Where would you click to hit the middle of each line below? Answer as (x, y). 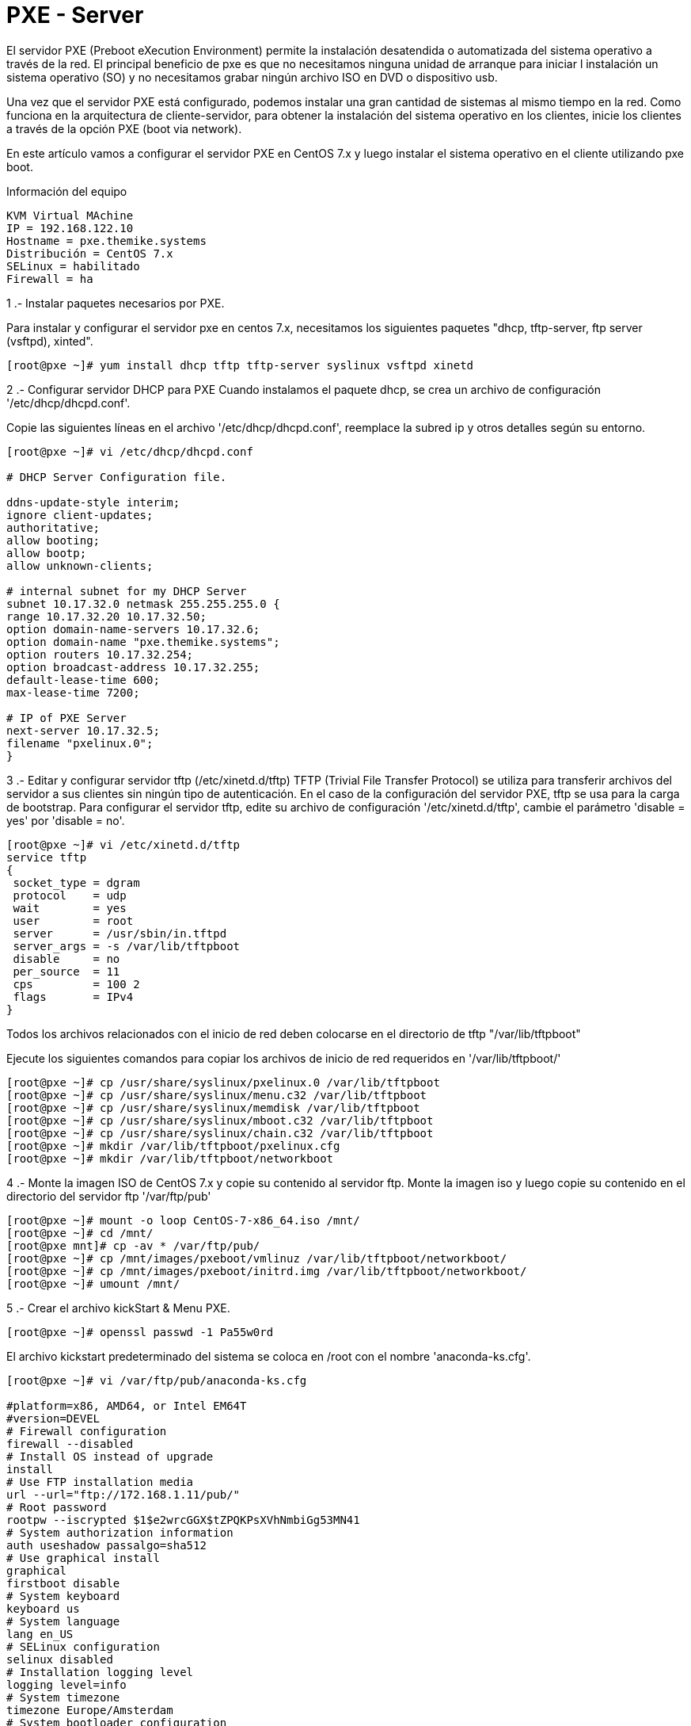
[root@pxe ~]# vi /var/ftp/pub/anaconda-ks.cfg (157, 1380)
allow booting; (53, 540)
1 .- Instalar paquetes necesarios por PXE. (116, 303)
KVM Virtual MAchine (70, 215)
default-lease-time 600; (83, 680)
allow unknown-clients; (80, 565)
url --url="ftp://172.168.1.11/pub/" (123, 1494)
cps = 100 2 (76, 984)
